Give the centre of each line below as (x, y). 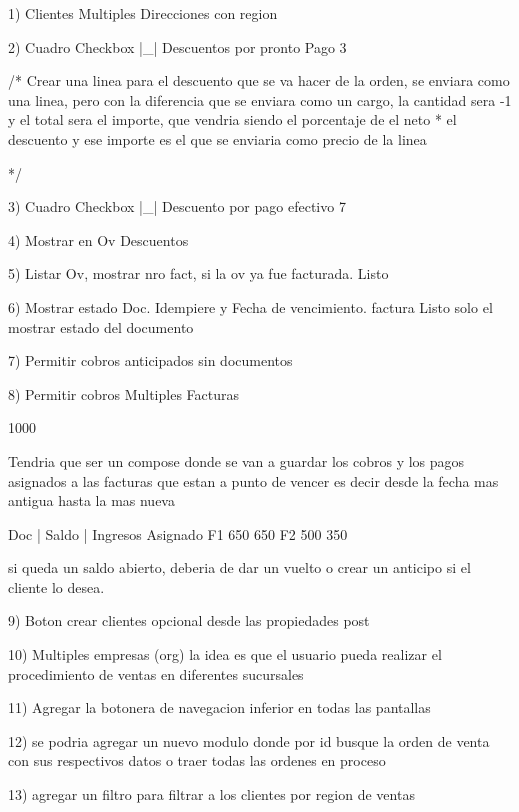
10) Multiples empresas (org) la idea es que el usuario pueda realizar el (225, 654)
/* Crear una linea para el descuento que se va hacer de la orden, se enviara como (259, 80)
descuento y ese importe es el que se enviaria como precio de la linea (217, 138)
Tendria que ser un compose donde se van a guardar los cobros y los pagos (236, 460)
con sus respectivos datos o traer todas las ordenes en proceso (197, 760)
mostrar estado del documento (101, 326)
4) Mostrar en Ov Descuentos (98, 239)
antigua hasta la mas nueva (91, 500)
